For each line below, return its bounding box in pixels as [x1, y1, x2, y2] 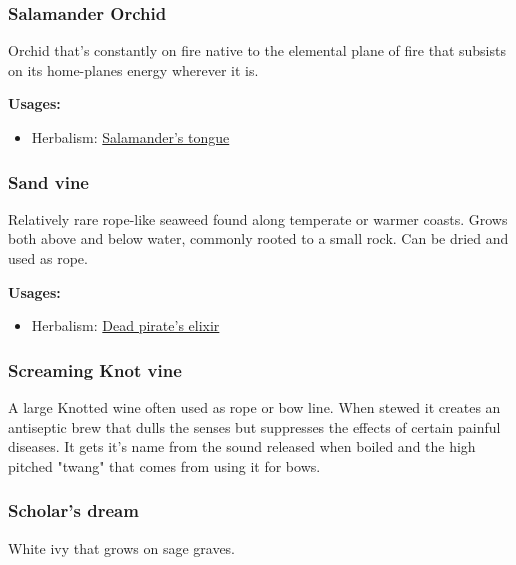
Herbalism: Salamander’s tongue [31, 127, 230, 147]
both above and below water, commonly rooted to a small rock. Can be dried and [8, 228, 509, 249]
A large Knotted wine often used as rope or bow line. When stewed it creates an [8, 397, 501, 417]
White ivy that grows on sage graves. [8, 537, 236, 558]
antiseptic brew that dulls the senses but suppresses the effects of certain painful [8, 416, 501, 437]
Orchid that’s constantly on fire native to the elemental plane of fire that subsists [8, 40, 506, 61]
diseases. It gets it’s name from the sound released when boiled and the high [8, 436, 476, 457]
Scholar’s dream [8, 498, 139, 523]
